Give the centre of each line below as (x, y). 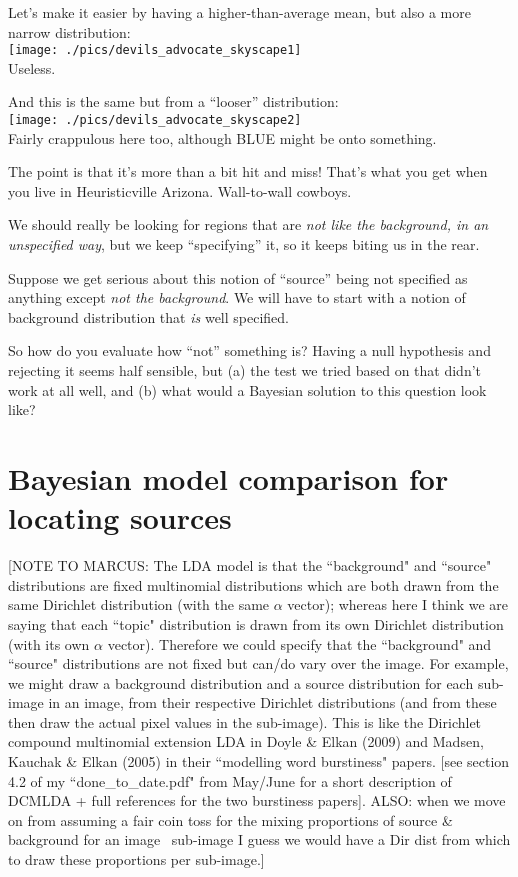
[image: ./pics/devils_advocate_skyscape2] (155, 120)
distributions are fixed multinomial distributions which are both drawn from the (253, 584)
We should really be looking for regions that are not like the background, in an (248, 224)
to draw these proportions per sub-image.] (136, 859)
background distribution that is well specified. (148, 316)
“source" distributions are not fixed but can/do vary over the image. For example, (258, 663)
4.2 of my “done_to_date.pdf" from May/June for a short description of (230, 780)
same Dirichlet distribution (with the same (139, 604)
